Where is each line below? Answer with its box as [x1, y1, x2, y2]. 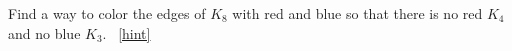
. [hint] [102, 22, 151, 43]
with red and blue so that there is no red [232, 3, 483, 23]
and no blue [8, 22, 81, 43]
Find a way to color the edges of [8, 3, 206, 23]
